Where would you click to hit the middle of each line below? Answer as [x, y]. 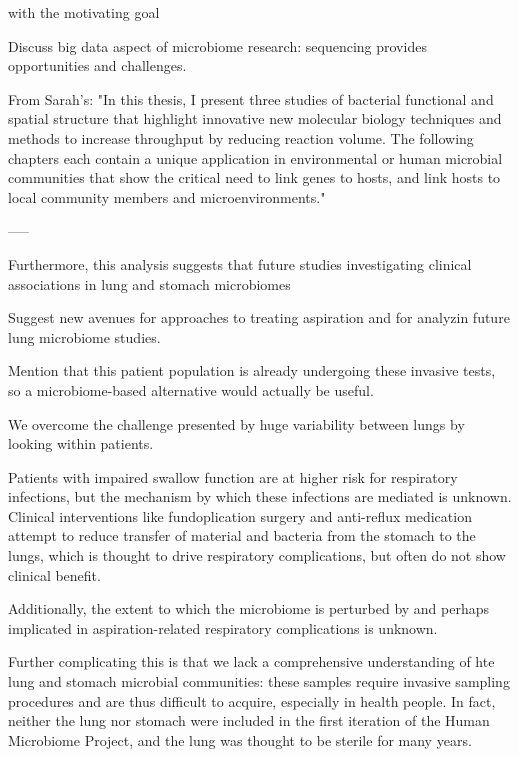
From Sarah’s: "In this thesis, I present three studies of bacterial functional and [251, 98]
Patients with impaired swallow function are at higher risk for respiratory [233, 476]
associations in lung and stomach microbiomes [149, 283]
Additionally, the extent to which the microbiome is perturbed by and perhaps [249, 608]
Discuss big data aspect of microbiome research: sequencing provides [217, 45]
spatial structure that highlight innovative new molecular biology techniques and [255, 118]
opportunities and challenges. [97, 65]
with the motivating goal [84, 12]
